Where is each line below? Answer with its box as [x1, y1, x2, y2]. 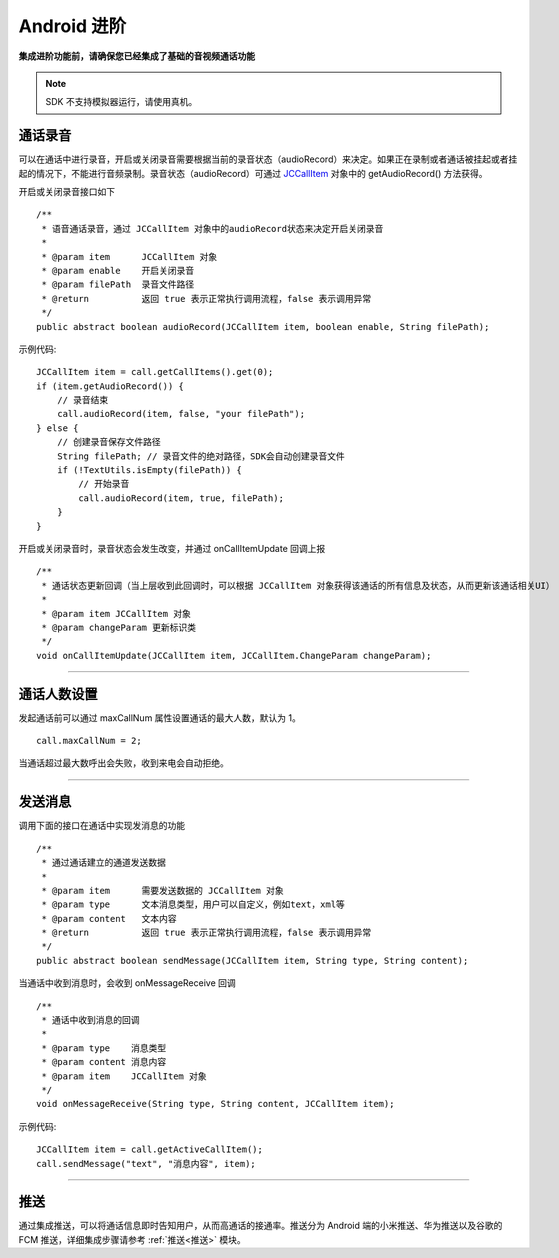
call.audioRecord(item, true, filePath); [78, 492, 285, 504]
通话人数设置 [18, 685, 98, 702]
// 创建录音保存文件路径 [56, 436, 162, 448]
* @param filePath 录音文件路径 [41, 279, 195, 290]
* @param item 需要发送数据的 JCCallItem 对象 [41, 885, 284, 896]
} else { [36, 422, 79, 434]
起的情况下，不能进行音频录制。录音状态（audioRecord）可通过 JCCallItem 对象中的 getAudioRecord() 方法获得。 [18, 167, 488, 179]
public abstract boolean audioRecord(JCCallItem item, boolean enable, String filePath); [36, 321, 490, 332]
